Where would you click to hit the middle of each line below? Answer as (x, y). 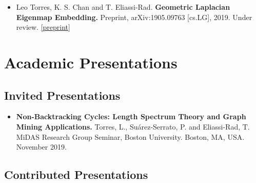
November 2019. (41, 147)
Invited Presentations (62, 95)
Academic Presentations (91, 62)
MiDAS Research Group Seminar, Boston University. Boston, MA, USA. (130, 136)
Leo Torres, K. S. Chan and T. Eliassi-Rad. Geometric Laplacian (123, 7)
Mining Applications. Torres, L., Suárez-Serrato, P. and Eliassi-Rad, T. (133, 126)
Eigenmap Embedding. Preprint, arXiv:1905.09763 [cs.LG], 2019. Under (134, 17)
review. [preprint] (43, 27)
